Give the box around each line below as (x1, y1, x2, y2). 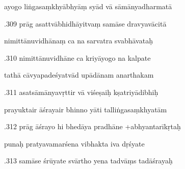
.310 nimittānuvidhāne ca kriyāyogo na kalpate (4, 52, 151, 63)
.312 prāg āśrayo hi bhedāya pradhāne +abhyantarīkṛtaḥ (4, 121, 181, 132)
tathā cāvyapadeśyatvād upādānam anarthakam (4, 69, 154, 80)
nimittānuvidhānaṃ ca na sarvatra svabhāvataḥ (4, 35, 153, 46)
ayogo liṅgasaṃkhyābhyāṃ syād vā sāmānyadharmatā (4, 1, 172, 11)
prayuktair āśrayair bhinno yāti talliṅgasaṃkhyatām (4, 104, 167, 114)
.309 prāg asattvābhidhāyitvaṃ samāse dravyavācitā (4, 18, 167, 29)
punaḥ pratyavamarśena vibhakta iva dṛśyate (4, 138, 145, 149)
